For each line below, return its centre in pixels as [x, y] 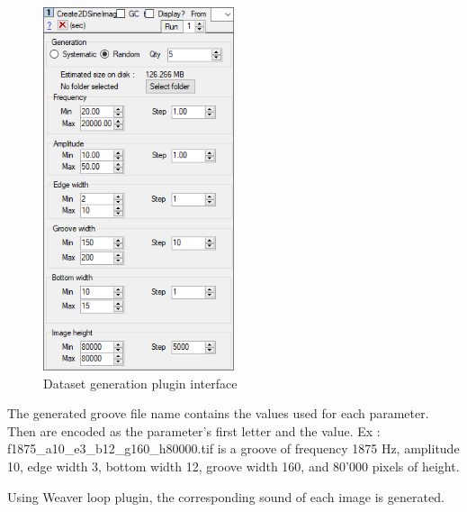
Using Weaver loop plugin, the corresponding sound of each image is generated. [226, 496]
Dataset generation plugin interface [140, 383]
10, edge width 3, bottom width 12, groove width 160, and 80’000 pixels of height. [233, 466]
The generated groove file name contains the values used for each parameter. [218, 413]
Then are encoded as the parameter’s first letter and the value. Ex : [194, 430]
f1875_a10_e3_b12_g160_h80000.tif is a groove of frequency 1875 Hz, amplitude [233, 448]
